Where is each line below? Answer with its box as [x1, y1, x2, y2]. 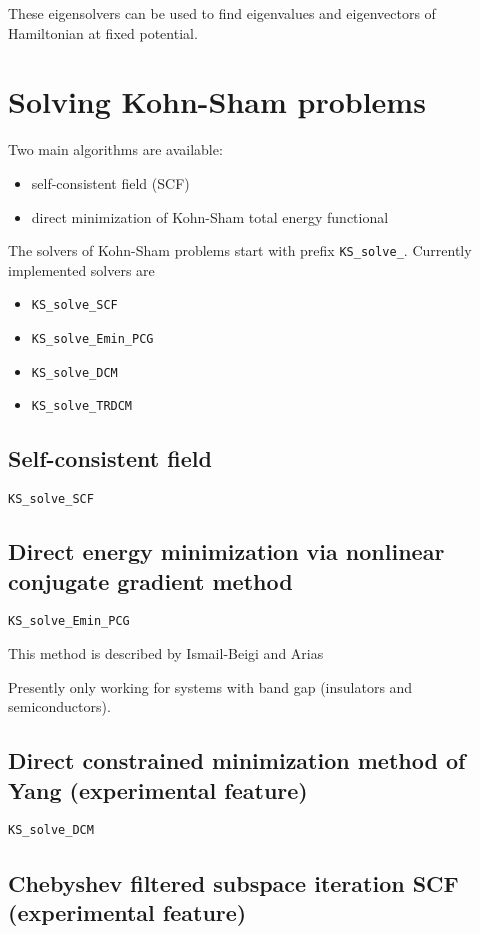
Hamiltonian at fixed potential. [8, 22, 198, 43]
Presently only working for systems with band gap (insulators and [8, 676, 413, 697]
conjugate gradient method [8, 565, 293, 596]
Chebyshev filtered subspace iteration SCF [8, 867, 459, 898]
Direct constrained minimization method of [8, 745, 466, 776]
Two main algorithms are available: [8, 139, 223, 160]
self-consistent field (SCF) [31, 172, 190, 193]
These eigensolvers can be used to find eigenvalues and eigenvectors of [8, 3, 436, 23]
